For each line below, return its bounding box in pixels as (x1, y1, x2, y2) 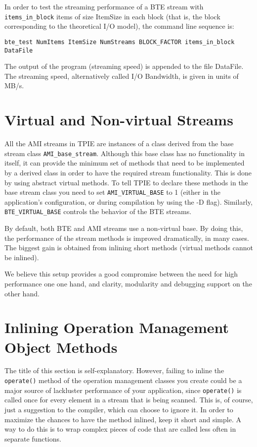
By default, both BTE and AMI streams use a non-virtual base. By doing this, (4, 223, 243, 233)
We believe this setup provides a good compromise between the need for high (4, 269, 238, 279)
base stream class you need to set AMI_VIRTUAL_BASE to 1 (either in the (4, 187, 220, 197)
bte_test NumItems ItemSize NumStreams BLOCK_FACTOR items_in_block (4, 38, 235, 46)
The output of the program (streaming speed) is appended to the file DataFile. (4, 61, 244, 71)
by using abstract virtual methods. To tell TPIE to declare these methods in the (4, 177, 248, 187)
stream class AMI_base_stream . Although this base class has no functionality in (4, 148, 245, 158)
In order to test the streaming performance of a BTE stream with (4, 1, 204, 11)
